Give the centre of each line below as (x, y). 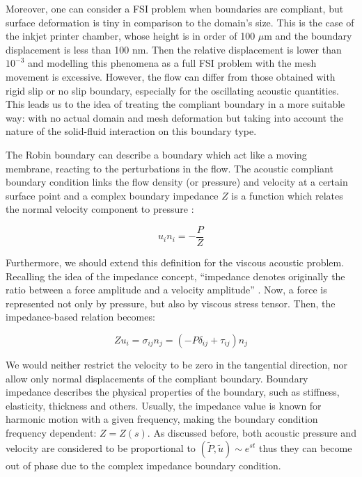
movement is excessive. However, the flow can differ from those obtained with (171, 76)
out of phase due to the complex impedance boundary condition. (143, 465)
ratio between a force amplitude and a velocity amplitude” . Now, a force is (166, 290)
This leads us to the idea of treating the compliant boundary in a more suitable (175, 104)
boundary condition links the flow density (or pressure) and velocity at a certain (177, 182)
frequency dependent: (51, 432)
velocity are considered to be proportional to (101, 447)
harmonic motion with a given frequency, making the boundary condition (162, 419)
